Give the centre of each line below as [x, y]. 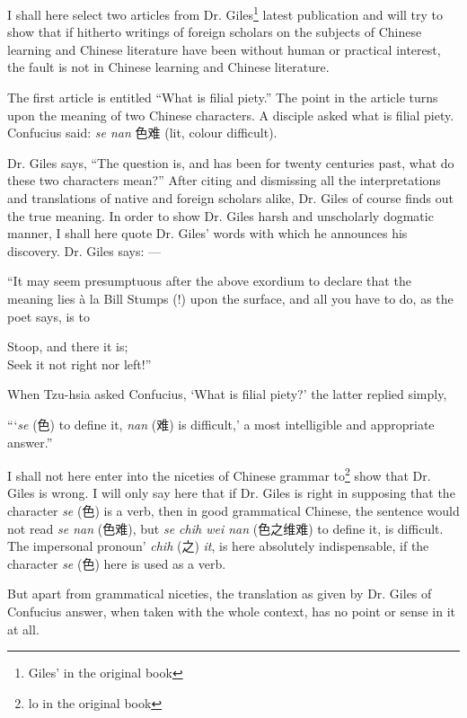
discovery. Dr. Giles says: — [84, 250]
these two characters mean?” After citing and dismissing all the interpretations [224, 180]
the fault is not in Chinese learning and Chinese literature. [168, 67]
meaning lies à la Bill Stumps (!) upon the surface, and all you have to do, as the [230, 298]
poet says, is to [48, 316]
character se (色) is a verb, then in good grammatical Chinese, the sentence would [233, 510]
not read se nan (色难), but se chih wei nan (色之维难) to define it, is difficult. [225, 528]
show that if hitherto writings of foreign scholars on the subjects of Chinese [215, 32]
